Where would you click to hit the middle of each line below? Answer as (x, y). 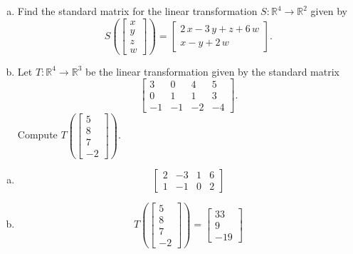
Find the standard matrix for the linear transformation (137, 11)
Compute (37, 134)
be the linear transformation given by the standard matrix (212, 71)
